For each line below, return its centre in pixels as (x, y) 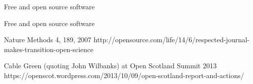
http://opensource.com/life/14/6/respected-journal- (171, 40)
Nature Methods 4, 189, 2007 (48, 40)
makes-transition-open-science (49, 49)
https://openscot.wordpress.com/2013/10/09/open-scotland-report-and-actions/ (124, 75)
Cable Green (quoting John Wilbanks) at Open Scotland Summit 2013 (110, 66)
